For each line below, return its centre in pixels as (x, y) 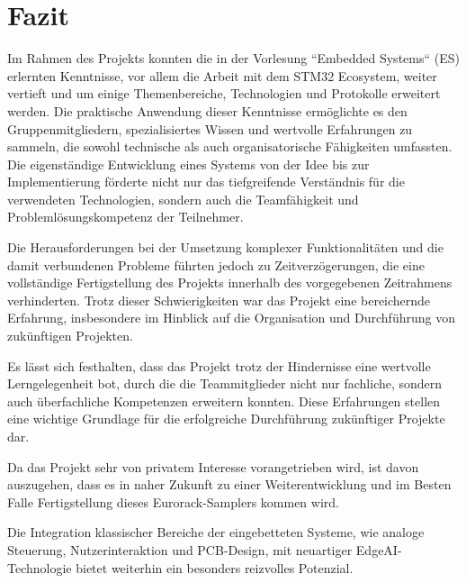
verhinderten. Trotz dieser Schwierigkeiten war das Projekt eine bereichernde (219, 300)
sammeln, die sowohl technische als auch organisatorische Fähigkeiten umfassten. (230, 146)
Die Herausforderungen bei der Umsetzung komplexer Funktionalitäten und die (225, 247)
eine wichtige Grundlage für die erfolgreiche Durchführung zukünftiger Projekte (226, 419)
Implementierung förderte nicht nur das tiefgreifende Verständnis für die (206, 182)
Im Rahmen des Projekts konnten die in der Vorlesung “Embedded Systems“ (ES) (233, 58)
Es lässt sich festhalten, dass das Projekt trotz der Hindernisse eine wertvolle (219, 365)
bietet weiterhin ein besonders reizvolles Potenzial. (215, 567)
